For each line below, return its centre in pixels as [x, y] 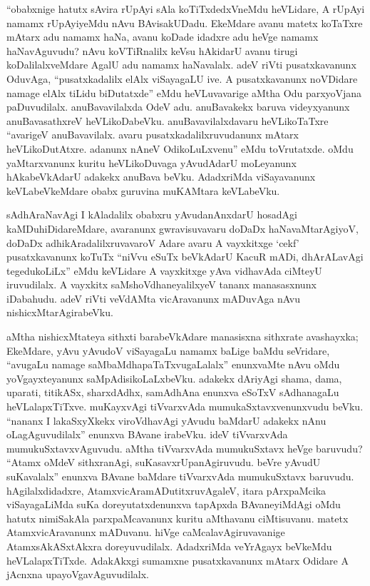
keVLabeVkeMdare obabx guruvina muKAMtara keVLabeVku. [143, 190]
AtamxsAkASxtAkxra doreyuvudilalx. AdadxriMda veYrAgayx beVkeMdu [169, 546]
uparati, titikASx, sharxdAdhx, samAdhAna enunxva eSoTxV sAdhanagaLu [173, 392]
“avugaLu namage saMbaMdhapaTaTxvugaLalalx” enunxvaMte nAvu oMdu [173, 364]
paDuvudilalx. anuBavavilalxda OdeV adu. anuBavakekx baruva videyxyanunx [178, 107]
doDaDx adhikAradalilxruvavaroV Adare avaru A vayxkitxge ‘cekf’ [153, 242]
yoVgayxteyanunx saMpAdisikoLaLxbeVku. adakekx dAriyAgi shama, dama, [174, 378]
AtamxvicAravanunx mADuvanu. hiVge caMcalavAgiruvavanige [146, 532]
